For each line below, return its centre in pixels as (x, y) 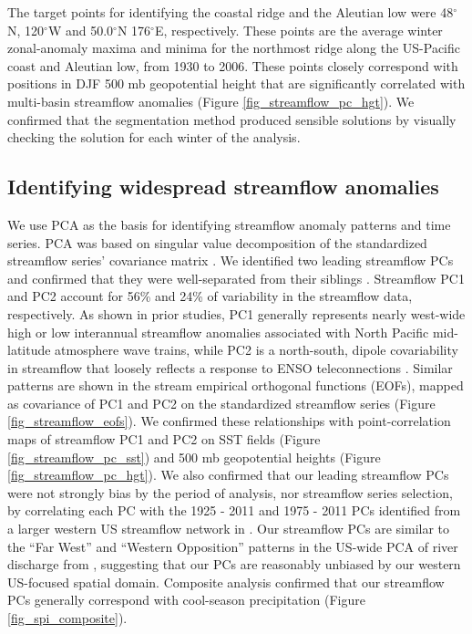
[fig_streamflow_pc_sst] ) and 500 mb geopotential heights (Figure (194, 457)
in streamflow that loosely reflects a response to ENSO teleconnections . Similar (230, 367)
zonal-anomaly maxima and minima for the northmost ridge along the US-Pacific (234, 48)
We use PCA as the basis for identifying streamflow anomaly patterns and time (229, 224)
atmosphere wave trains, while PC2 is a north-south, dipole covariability (257, 350)
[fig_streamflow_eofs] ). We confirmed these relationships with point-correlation (229, 421)
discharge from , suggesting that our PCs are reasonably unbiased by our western (234, 564)
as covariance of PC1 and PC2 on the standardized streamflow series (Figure (221, 403)
